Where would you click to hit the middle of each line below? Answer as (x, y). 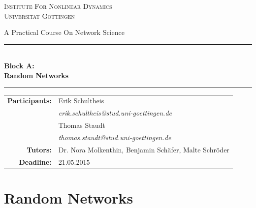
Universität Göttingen (39, 15)
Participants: (30, 101)
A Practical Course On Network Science (64, 32)
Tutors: (39, 149)
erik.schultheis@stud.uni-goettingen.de (115, 113)
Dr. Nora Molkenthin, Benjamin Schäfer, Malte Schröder (144, 149)
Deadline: (35, 162)
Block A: (19, 66)
